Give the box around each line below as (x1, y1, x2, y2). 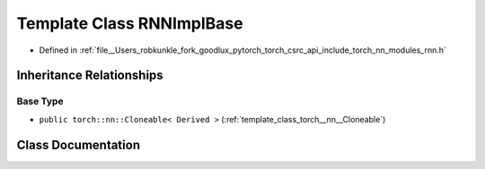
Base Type (16, 95, 64, 107)
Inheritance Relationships (16, 68, 163, 83)
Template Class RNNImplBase (16, 13, 243, 33)
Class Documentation (16, 137, 141, 152)
